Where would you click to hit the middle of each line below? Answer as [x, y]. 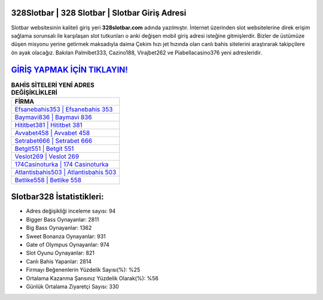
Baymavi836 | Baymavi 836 [53, 117]
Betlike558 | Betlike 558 [48, 180]
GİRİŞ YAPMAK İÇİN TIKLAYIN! [69, 70]
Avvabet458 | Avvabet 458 [52, 133]
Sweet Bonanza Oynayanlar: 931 [66, 236]
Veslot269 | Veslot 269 [47, 156]
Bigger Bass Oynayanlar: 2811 [63, 219]
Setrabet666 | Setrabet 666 [54, 141]
